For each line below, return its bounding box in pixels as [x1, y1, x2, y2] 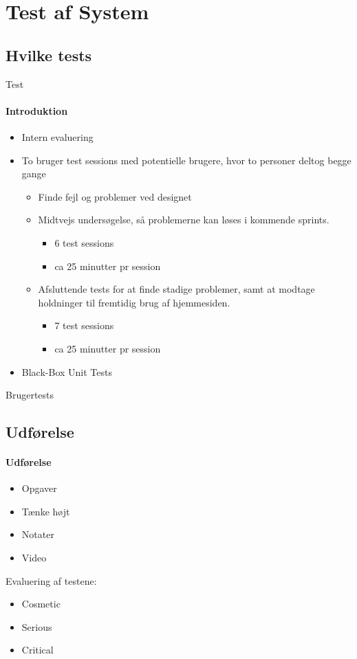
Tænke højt [21, 504, 70, 518]
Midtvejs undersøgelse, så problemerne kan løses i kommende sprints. [38, 212, 329, 227]
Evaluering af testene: [6, 573, 97, 588]
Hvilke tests [6, 44, 92, 65]
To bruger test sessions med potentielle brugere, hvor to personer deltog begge [21, 153, 351, 167]
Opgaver [21, 481, 57, 495]
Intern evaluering [21, 129, 94, 144]
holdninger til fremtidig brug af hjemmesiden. [38, 295, 230, 309]
